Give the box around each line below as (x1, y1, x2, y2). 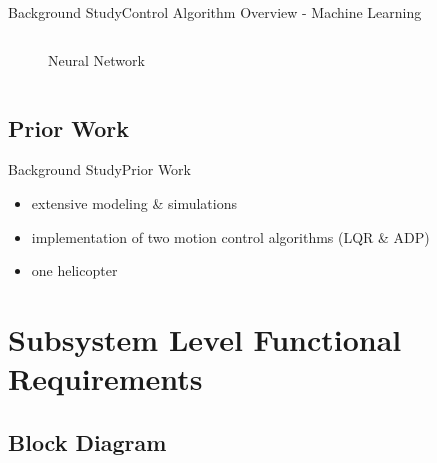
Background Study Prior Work (8, 159, 192, 180)
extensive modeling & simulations (31, 192, 237, 213)
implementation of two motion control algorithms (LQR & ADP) (31, 226, 430, 247)
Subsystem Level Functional (8, 318, 402, 359)
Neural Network (48, 49, 145, 70)
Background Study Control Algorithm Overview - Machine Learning (8, 2, 422, 22)
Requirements (8, 358, 203, 399)
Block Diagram (8, 426, 167, 457)
